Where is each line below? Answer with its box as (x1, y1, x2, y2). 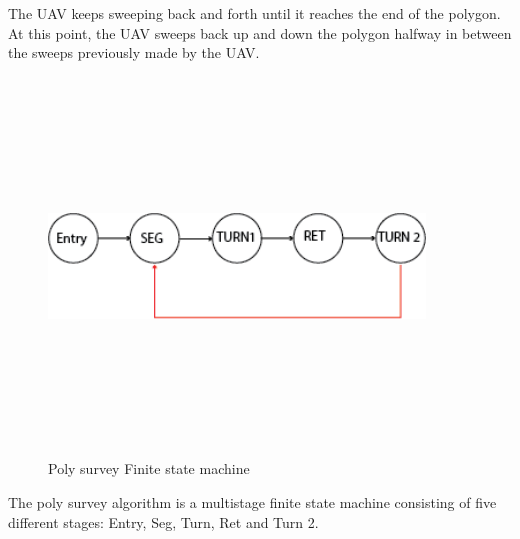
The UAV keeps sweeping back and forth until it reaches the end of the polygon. (8, 3, 501, 23)
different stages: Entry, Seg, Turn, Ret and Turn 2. (8, 511, 319, 532)
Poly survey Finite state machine (48, 458, 250, 479)
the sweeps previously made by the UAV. (8, 42, 260, 63)
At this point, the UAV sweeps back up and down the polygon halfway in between (8, 22, 512, 43)
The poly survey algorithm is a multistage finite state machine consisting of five (8, 491, 497, 512)
